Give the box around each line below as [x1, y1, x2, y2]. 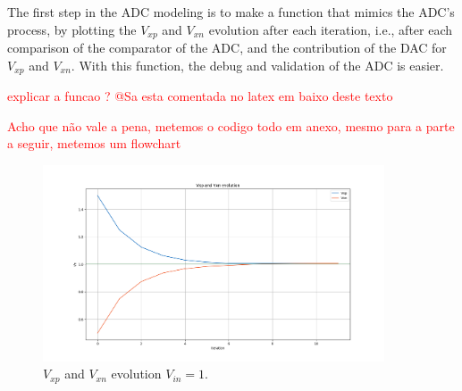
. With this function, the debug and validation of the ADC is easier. [71, 55, 444, 74]
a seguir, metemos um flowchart [7, 134, 181, 153]
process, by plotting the [7, 20, 137, 38]
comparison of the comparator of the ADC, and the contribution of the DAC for [7, 38, 447, 57]
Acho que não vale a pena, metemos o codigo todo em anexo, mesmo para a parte [7, 116, 455, 135]
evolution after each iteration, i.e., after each [208, 20, 453, 38]
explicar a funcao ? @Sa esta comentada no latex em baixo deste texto [7, 87, 393, 105]
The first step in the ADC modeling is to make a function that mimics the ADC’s [7, 3, 455, 21]
